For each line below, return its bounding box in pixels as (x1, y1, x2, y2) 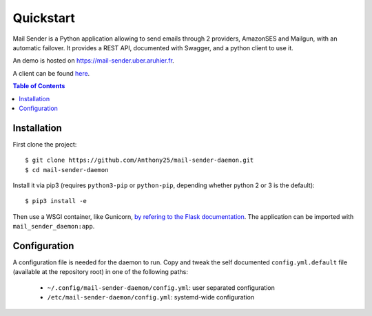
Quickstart (12, 10, 76, 25)
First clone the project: (12, 140, 77, 148)
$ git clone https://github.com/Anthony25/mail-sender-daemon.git (25, 156, 254, 165)
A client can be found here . (12, 69, 90, 77)
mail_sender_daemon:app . (12, 222, 95, 231)
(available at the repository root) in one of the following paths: (12, 268, 189, 276)
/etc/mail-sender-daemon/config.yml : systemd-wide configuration (47, 293, 255, 302)
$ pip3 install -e (25, 197, 87, 205)
